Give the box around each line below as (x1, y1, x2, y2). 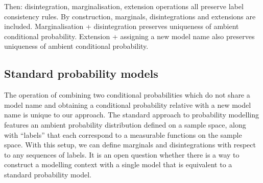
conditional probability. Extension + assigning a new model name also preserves (4, 30, 255, 41)
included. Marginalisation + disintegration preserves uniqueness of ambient (4, 21, 239, 32)
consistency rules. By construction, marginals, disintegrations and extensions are (4, 11, 256, 21)
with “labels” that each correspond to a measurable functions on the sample (4, 129, 242, 140)
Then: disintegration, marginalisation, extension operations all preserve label (4, 1, 244, 11)
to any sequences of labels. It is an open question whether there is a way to (4, 149, 240, 160)
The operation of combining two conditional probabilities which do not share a (4, 89, 250, 100)
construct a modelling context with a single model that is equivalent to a (4, 159, 232, 170)
